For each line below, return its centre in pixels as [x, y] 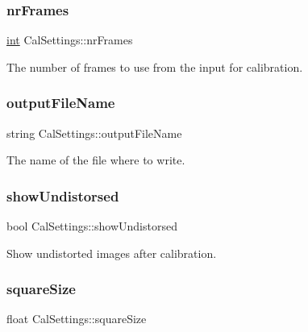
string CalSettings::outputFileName [94, 133]
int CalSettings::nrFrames [70, 40]
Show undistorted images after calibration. [112, 253]
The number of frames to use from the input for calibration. [155, 66]
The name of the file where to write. [96, 160]
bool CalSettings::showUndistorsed [92, 226]
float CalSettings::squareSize [77, 319]
